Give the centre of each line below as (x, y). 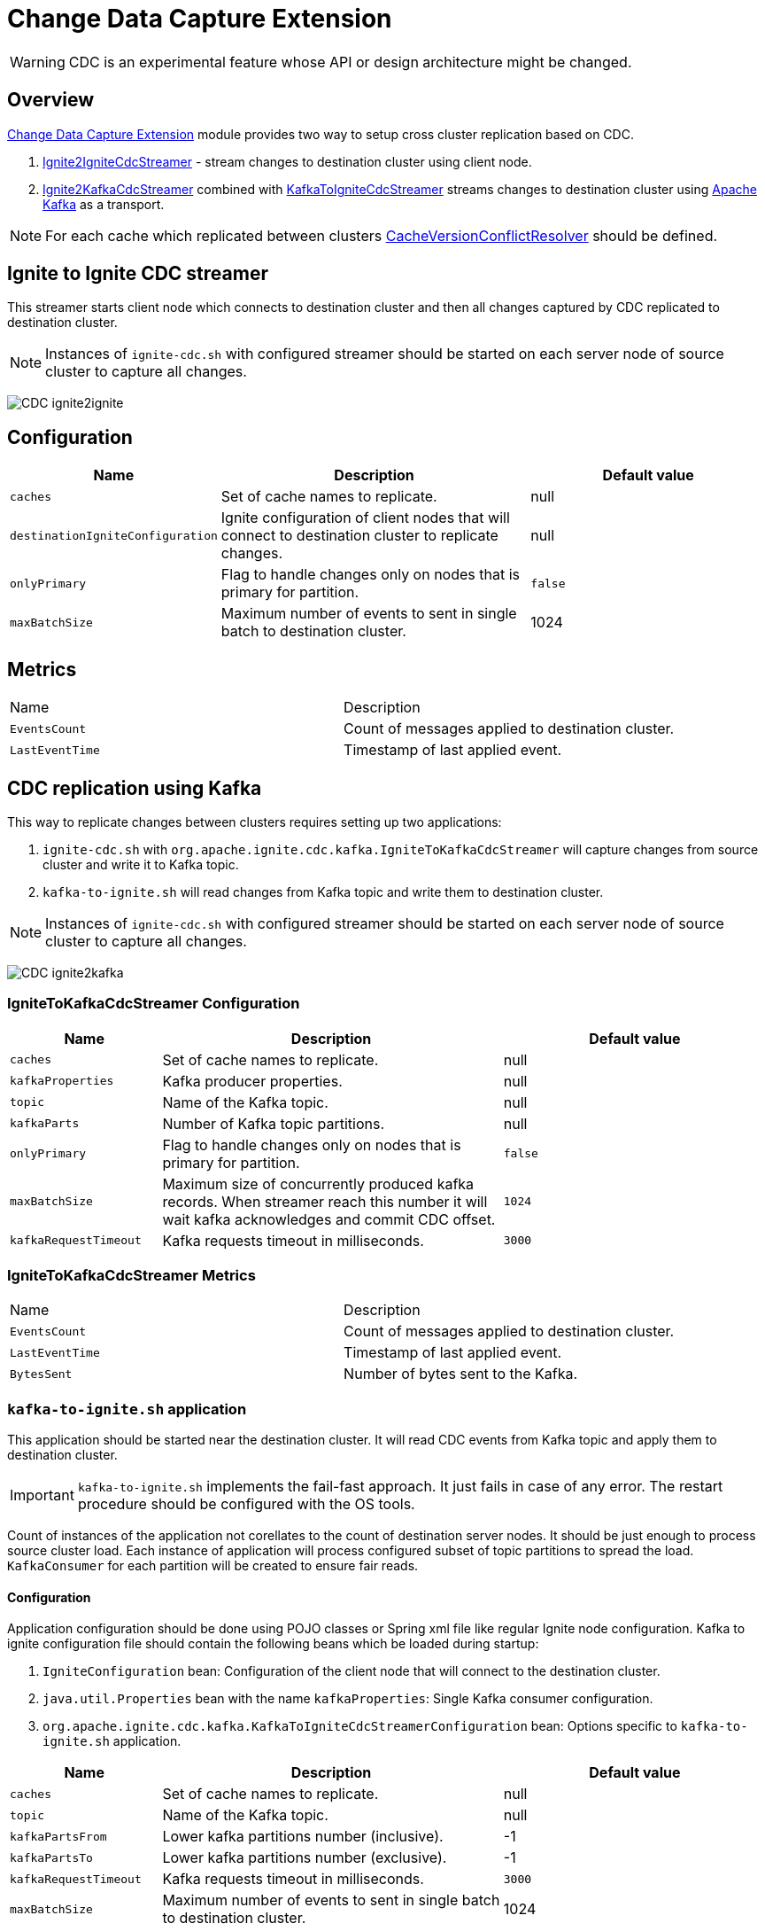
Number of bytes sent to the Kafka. (461, 1374)
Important (42, 1495)
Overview (51, 100)
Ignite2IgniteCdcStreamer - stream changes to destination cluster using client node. (287, 161)
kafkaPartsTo (51, 1857)
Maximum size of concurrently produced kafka (318, 1184)
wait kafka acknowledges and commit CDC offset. (329, 1219)
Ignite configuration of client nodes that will (365, 518)
